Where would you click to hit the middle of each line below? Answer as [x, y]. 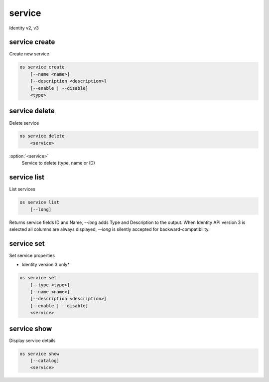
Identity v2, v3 [24, 28]
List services [22, 189]
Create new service [29, 54]
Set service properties [32, 255]
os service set [38, 278]
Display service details [32, 340]
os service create [42, 67]
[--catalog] [45, 361]
